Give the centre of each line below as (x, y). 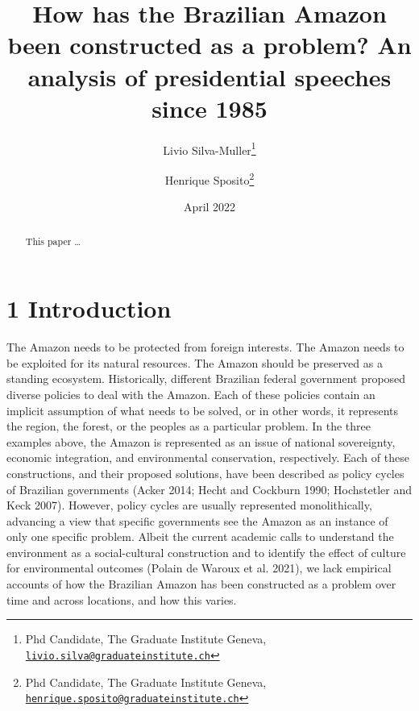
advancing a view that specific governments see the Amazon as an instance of (197, 520)
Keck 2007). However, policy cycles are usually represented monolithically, (189, 505)
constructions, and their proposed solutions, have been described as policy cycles (205, 473)
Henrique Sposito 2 (209, 178)
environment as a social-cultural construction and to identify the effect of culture (206, 552)
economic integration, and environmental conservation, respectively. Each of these (208, 457)
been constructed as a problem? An (209, 45)
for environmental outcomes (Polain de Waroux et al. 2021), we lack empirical (199, 568)
